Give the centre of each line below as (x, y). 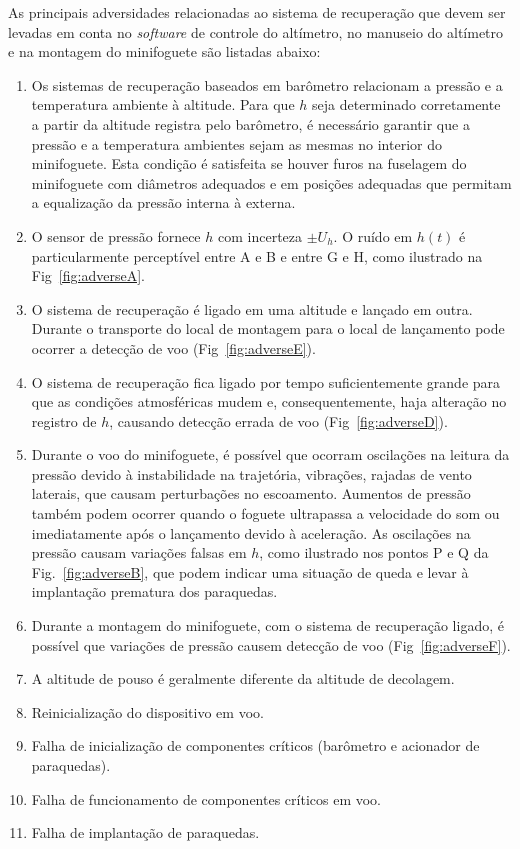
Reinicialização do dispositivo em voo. (147, 711)
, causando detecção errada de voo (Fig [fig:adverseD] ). (278, 420)
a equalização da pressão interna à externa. (163, 202)
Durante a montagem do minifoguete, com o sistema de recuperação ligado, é (267, 625)
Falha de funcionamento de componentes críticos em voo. (206, 798)
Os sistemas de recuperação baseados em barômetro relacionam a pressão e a (267, 84)
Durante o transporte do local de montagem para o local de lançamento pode (268, 328)
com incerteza (260, 235)
